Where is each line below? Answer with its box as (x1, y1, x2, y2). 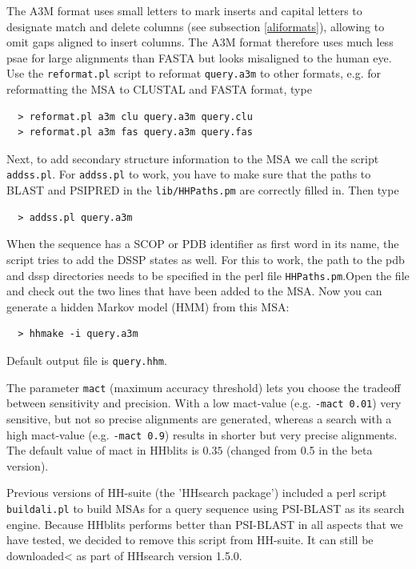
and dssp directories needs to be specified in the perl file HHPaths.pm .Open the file (6, 266, 410, 283)
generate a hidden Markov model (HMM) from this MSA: (6, 298, 290, 315)
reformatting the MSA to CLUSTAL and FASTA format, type (6, 81, 312, 98)
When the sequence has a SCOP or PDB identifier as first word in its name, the (6, 235, 399, 252)
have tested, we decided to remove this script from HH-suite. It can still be (6, 531, 374, 548)
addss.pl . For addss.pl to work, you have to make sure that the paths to (6, 166, 371, 182)
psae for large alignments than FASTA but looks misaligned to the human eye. (6, 49, 392, 66)
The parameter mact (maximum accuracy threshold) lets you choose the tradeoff (6, 379, 401, 395)
